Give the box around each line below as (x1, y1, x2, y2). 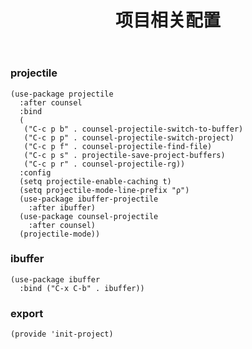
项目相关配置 (114, 9, 221, 32)
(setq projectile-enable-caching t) (19, 176, 172, 186)
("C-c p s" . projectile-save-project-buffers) (23, 150, 226, 160)
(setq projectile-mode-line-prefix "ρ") (19, 185, 190, 195)
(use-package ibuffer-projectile (19, 194, 159, 204)
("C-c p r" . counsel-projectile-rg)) (23, 159, 186, 169)
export (10, 306, 44, 320)
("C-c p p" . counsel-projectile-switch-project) (23, 132, 235, 143)
